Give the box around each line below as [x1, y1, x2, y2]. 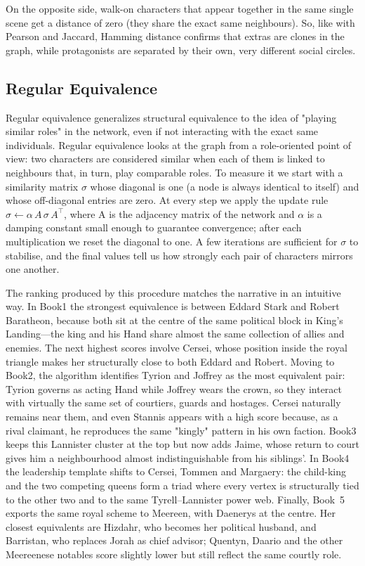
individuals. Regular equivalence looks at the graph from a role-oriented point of [6, 137, 352, 152]
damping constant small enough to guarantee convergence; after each [6, 220, 302, 235]
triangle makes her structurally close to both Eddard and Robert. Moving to [6, 354, 335, 368]
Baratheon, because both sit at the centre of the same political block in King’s [6, 312, 343, 327]
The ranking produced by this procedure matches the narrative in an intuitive [6, 285, 341, 300]
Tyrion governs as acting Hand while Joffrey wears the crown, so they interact [6, 381, 343, 396]
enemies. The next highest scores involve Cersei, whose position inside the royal [6, 340, 347, 355]
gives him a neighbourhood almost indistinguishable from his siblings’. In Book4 [6, 450, 350, 465]
